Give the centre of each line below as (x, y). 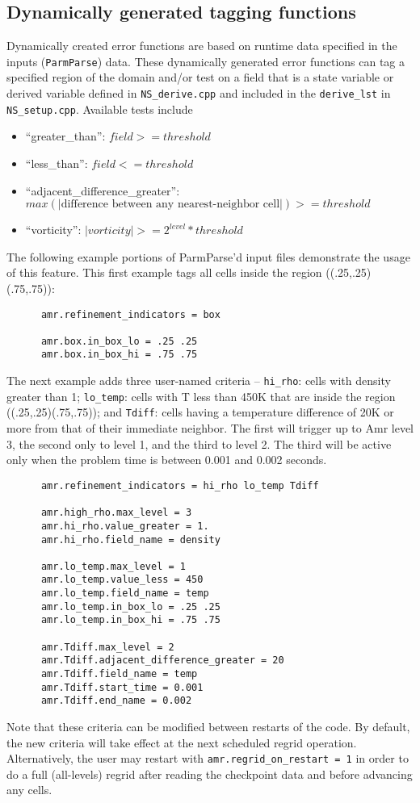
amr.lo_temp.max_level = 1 (113, 566)
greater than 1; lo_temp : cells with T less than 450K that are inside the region (201, 396)
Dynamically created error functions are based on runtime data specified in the (202, 46)
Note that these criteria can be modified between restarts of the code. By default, (208, 727)
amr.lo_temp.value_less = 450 (122, 580)
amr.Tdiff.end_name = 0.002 (116, 701)
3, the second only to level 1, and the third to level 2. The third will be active (199, 443)
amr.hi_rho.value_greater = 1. (125, 526)
